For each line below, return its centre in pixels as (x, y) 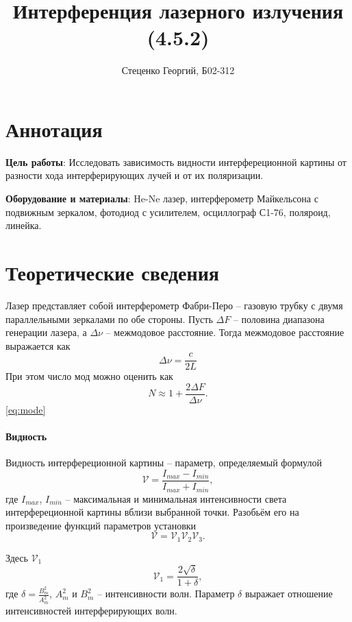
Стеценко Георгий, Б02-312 (178, 70)
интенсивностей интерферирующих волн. (91, 610)
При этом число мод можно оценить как (89, 376)
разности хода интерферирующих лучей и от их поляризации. (135, 175)
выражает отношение (289, 594)
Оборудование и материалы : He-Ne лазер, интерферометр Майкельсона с (162, 199)
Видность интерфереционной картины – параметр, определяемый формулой (164, 463)
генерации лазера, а (46, 332)
